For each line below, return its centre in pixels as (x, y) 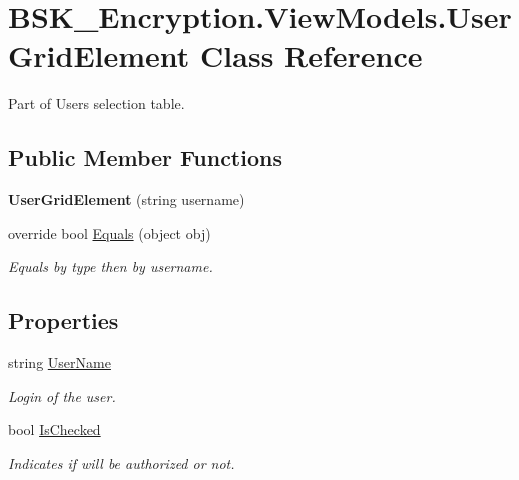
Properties (63, 320)
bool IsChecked (54, 429)
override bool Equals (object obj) (109, 232)
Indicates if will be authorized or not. (121, 462)
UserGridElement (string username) (126, 199)
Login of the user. (62, 395)
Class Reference (311, 55)
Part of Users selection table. (96, 103)
